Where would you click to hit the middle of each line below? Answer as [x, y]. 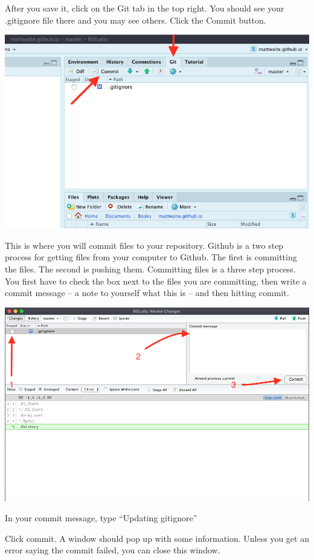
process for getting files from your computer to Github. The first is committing [151, 257]
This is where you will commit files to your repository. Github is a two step [144, 245]
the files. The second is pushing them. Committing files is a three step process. [150, 269]
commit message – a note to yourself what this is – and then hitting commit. [147, 293]
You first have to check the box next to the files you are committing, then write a [156, 281]
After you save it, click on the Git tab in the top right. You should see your [145, 8]
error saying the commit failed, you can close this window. [113, 550]
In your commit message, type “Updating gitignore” [101, 518]
